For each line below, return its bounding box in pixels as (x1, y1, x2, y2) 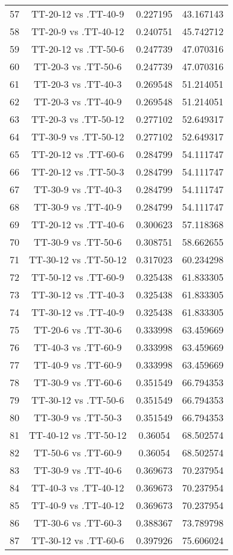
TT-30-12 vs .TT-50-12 (29, 252, 127, 266)
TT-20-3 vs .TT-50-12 (31, 112, 124, 126)
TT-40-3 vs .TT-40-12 (31, 481, 124, 494)
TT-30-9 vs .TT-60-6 (34, 375, 122, 389)
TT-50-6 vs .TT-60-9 (34, 445, 122, 459)
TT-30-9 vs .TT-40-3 (34, 182, 122, 196)
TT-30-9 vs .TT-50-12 (31, 130, 124, 143)
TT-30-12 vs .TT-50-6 (31, 393, 124, 407)
